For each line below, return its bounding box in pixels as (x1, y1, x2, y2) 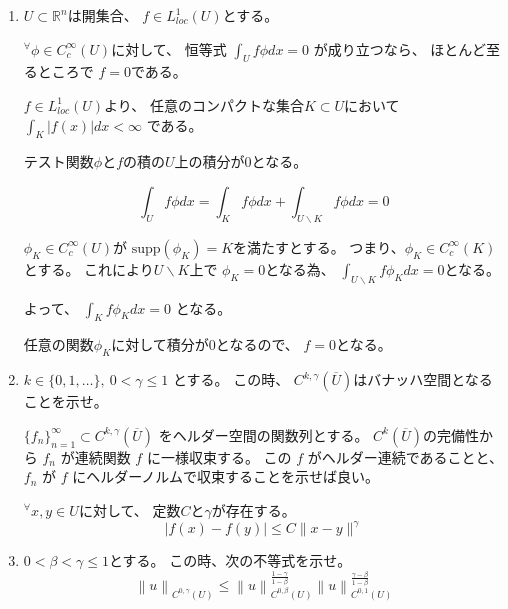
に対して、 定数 (78, 499, 181, 520)
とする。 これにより (23, 258, 154, 279)
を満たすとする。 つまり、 (233, 236, 405, 257)
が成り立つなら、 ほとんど (313, 38, 486, 59)
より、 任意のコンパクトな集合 (104, 94, 304, 115)
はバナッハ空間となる (353, 369, 493, 390)
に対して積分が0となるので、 (111, 334, 299, 355)
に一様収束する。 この (146, 446, 292, 467)
